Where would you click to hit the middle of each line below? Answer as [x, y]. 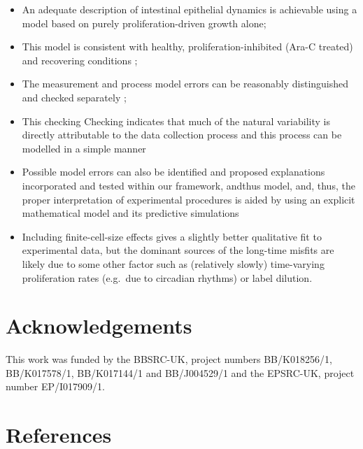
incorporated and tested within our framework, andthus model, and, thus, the [188, 185]
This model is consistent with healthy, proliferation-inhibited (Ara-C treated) [187, 47]
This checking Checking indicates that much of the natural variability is [176, 121]
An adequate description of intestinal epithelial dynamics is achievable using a [190, 9]
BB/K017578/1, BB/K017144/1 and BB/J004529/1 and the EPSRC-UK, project [180, 372]
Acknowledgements [99, 326]
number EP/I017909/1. [56, 386]
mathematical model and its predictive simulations [130, 213]
